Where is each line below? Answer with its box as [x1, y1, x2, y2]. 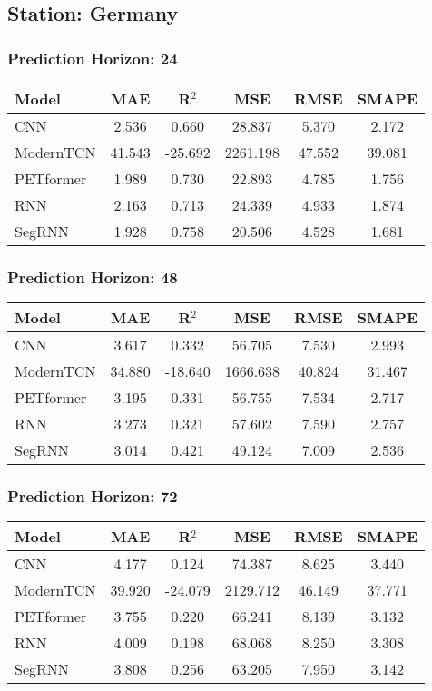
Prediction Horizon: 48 [7, 265, 178, 288]
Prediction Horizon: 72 [7, 485, 178, 508]
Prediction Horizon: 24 [7, 46, 178, 69]
